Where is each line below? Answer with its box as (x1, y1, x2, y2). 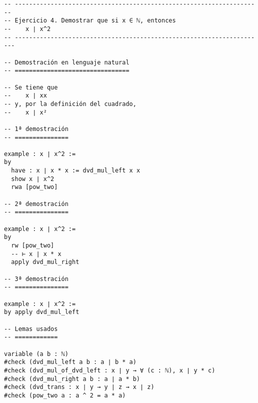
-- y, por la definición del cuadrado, (4, 100, 136, 107)
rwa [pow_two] (11, 183, 58, 191)
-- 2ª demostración (4, 200, 68, 207)
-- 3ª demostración (4, 275, 68, 282)
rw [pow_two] (11, 242, 54, 249)
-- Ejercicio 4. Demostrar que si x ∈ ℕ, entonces (4, 17, 176, 24)
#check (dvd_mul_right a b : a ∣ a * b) (4, 375, 140, 382)
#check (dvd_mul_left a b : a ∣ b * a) (4, 358, 136, 366)
